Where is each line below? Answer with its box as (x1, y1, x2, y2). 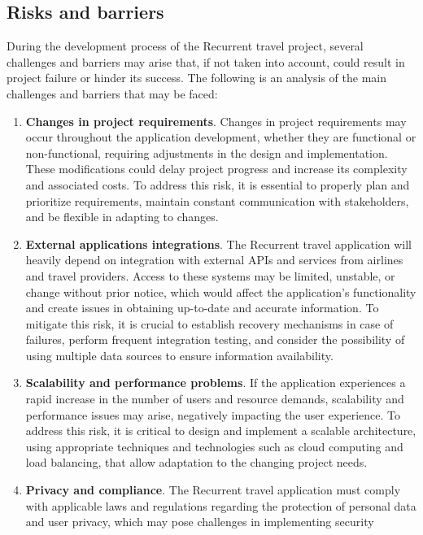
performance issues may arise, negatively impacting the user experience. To (25, 406, 401, 423)
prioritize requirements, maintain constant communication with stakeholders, (25, 192, 409, 209)
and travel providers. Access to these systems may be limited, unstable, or (25, 267, 395, 284)
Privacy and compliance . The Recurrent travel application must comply (25, 481, 401, 498)
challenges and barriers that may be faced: (7, 85, 218, 102)
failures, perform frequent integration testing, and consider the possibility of (25, 331, 405, 348)
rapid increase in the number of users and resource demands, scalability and (25, 390, 404, 407)
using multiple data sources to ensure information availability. (25, 346, 334, 363)
